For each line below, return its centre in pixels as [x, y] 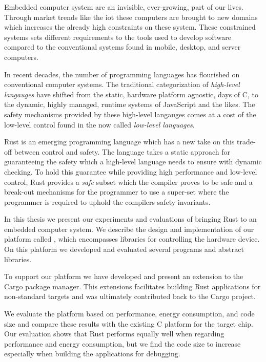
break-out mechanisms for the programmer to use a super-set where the [117, 192]
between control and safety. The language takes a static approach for [122, 151]
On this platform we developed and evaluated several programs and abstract [124, 249]
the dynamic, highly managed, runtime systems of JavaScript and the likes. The [130, 104]
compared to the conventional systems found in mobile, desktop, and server [122, 47]
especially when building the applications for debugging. [92, 354]
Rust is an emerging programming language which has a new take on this [119, 142]
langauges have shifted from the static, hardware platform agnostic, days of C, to [131, 94]
